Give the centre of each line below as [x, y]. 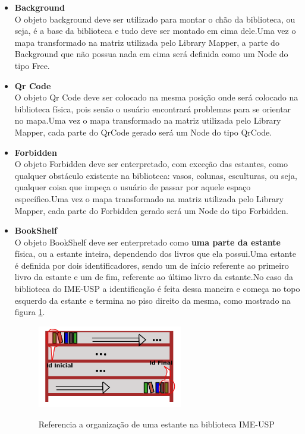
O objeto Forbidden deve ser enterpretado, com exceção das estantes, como [151, 164]
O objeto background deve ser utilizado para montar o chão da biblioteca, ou [155, 19]
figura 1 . [30, 312]
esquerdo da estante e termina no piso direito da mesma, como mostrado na [152, 300]
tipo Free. [32, 65]
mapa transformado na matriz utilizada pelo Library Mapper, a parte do [147, 42]
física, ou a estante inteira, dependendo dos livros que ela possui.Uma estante [155, 254]
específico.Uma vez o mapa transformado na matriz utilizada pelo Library [149, 198]
